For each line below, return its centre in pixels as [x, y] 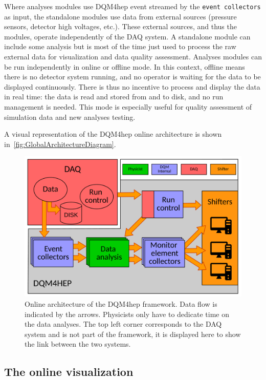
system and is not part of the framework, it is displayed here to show [133, 334]
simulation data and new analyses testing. [70, 117]
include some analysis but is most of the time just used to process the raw [120, 46]
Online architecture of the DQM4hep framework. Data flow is [121, 304]
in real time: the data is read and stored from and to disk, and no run [114, 97]
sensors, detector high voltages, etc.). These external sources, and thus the [120, 26]
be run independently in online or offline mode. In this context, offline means [125, 66]
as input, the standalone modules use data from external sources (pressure [120, 16]
